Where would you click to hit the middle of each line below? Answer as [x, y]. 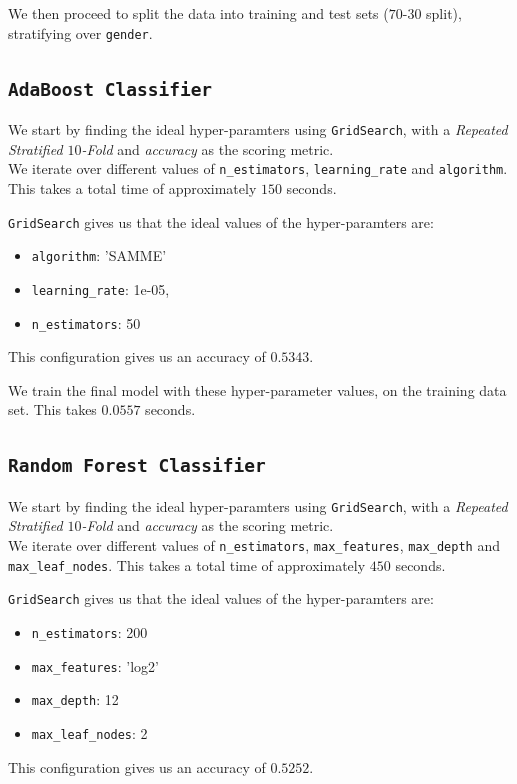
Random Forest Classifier [137, 466]
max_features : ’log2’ [95, 665]
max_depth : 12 [75, 699]
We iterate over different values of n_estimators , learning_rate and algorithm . [258, 168]
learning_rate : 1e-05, [100, 288]
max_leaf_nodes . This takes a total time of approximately [187, 564]
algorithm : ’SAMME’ [99, 255]
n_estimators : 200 [89, 631]
